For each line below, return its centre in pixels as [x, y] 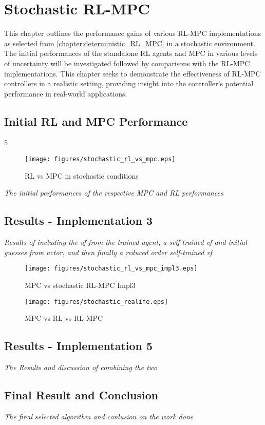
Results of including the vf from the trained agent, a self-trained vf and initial [126, 242]
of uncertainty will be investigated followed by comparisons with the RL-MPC [127, 63]
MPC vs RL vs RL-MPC [64, 318]
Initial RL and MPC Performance [96, 121]
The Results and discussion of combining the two [81, 367]
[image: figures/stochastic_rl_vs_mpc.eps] [100, 159]
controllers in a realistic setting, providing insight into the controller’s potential [129, 83]
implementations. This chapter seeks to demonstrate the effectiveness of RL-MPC [132, 73]
